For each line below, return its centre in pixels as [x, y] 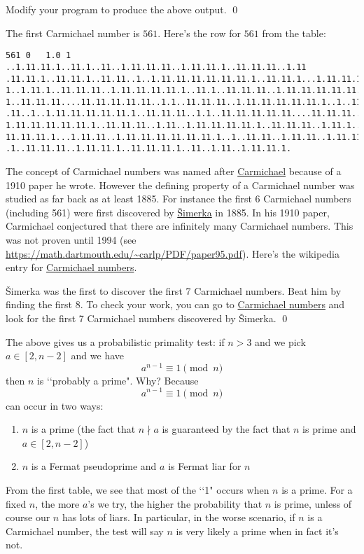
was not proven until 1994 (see [71, 240]
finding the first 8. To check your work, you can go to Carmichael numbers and [175, 304]
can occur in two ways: [55, 405]
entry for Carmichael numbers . [71, 267]
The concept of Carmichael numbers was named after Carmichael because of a [174, 171]
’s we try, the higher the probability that [175, 503]
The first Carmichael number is [73, 33]
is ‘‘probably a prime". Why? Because [118, 380]
